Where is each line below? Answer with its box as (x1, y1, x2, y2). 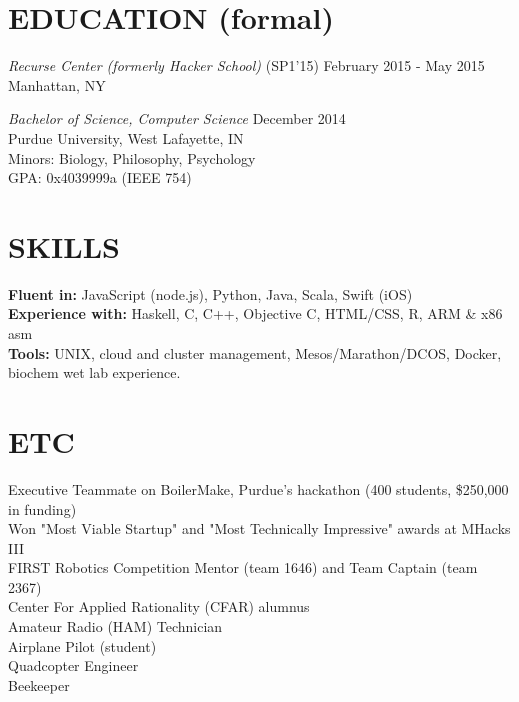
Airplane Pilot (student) (8, 635, 157, 656)
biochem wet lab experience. (8, 362, 181, 383)
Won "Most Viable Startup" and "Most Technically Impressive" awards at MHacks (8, 518, 511, 539)
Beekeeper (8, 674, 70, 695)
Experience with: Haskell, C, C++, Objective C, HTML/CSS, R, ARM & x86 (8, 303, 503, 324)
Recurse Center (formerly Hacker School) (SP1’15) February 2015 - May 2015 (8, 55, 485, 76)
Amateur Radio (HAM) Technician (8, 616, 223, 637)
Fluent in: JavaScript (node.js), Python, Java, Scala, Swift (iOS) (8, 283, 413, 304)
